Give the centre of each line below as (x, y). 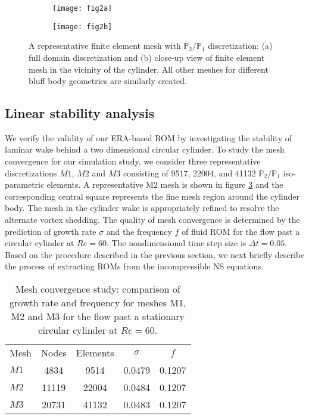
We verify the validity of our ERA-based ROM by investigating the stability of (148, 137)
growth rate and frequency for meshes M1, (98, 303)
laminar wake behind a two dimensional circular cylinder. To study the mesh (145, 149)
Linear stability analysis (80, 113)
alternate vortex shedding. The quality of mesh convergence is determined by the (152, 220)
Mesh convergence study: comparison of (98, 289)
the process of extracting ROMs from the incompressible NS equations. (134, 266)
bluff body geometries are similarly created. (108, 81)
